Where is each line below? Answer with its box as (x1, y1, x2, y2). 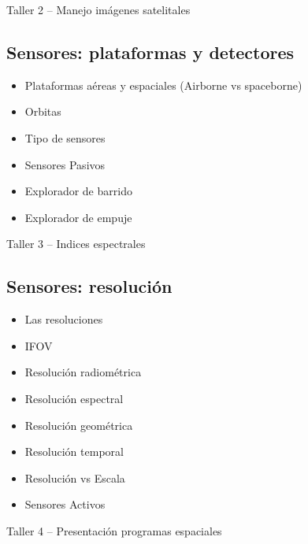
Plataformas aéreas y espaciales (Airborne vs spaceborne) (24, 76, 302, 93)
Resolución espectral (24, 390, 124, 406)
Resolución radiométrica (24, 364, 142, 380)
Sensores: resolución (6, 274, 173, 298)
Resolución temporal (24, 443, 124, 460)
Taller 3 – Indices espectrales (6, 235, 146, 252)
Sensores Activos (24, 496, 106, 513)
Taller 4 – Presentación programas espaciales (6, 522, 222, 538)
